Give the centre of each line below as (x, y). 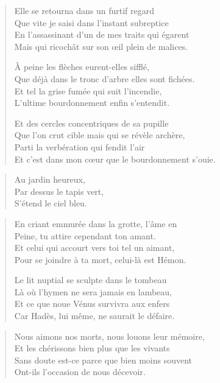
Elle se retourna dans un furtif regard (84, 10)
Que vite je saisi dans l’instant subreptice (91, 22)
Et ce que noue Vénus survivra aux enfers (92, 304)
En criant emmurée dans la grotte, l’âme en (96, 223)
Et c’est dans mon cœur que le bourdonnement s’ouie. (115, 159)
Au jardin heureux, (50, 179)
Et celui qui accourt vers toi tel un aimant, (94, 248)
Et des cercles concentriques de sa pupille (91, 123)
